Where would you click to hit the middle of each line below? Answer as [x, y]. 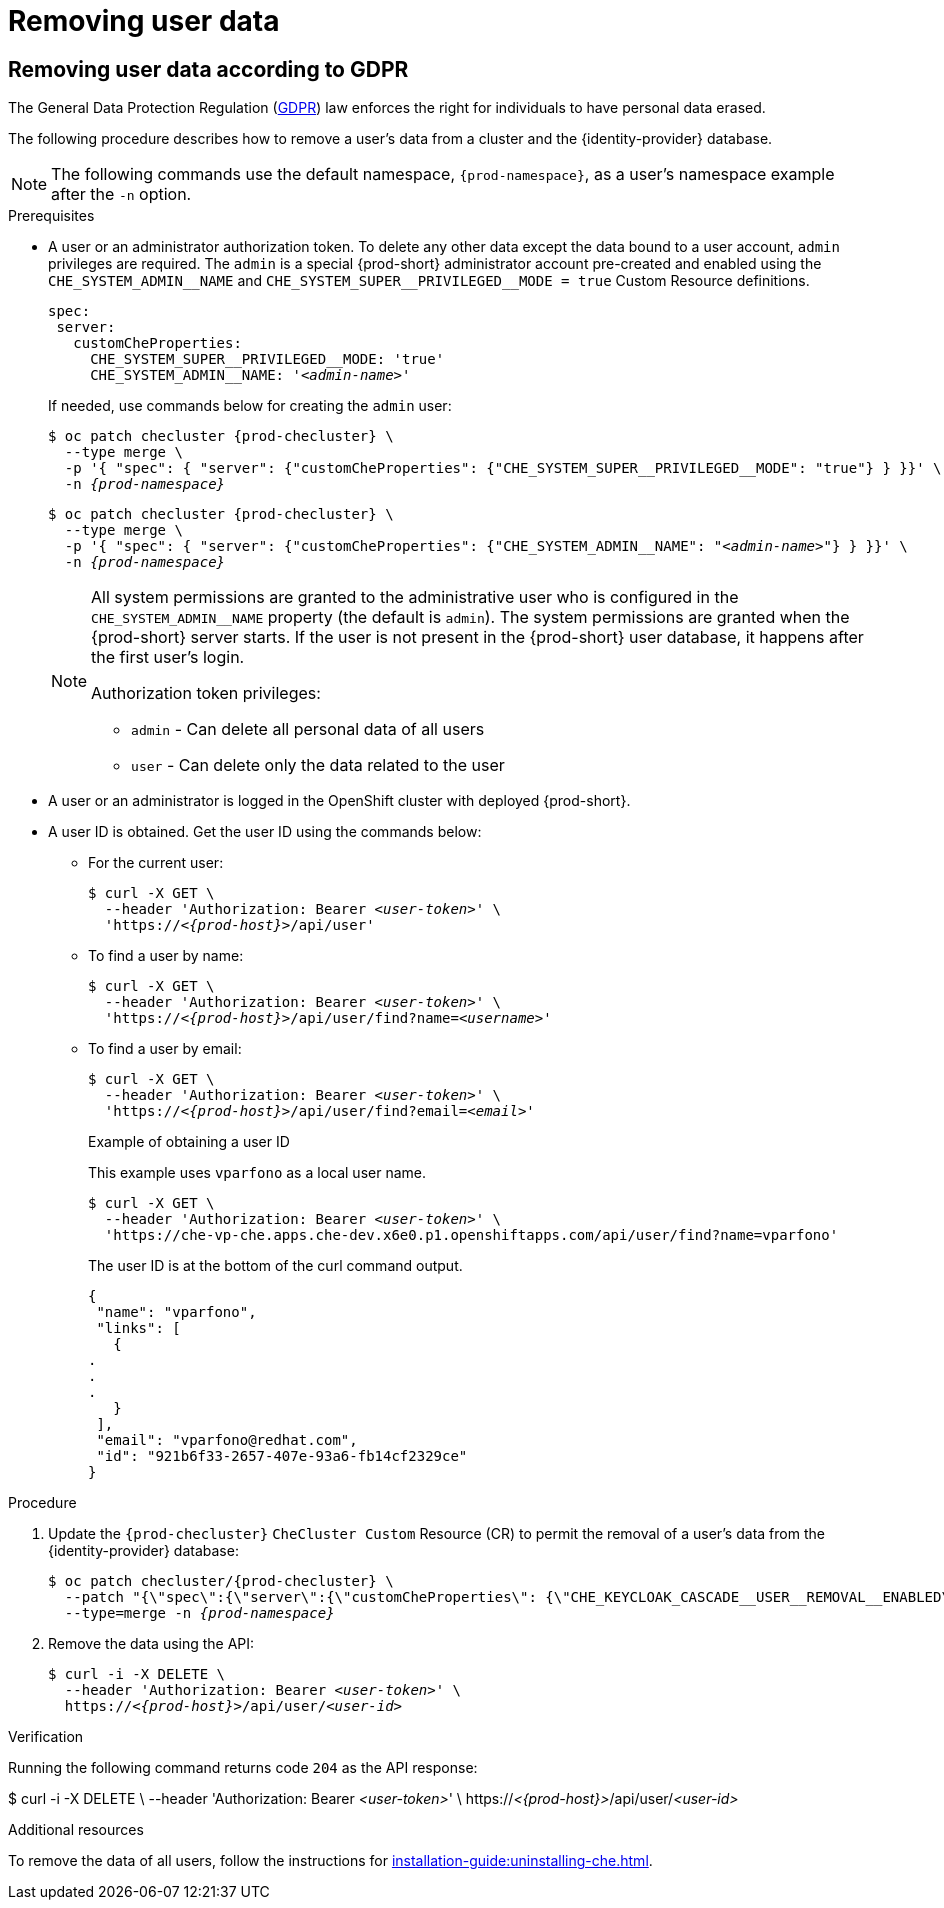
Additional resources [76, 1830]
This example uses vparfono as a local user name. [257, 1173]
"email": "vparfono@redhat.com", [227, 1440]
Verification [46, 1737]
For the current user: [156, 863]
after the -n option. [121, 194]
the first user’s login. [168, 657]
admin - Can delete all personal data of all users [308, 729]
